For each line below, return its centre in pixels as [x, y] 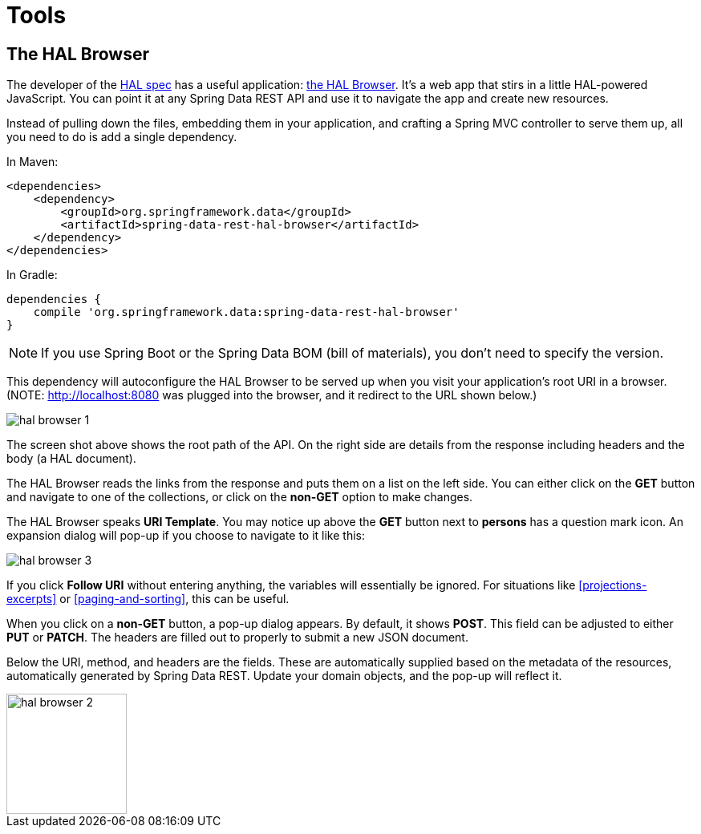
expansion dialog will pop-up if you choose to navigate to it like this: [186, 536]
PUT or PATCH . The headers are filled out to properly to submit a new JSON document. [237, 638]
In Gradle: [32, 275]
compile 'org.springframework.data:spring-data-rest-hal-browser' [246, 312]
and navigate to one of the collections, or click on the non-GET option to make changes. [240, 497]
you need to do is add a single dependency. [122, 137]
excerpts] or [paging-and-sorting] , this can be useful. [148, 599]
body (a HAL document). [71, 459]
